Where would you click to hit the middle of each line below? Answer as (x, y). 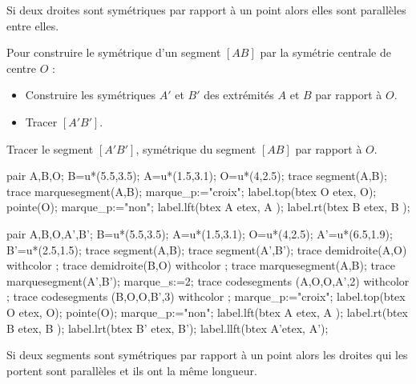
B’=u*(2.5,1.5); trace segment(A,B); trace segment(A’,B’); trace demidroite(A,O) (207, 249)
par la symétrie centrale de (325, 52)
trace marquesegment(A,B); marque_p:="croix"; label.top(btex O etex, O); (192, 191)
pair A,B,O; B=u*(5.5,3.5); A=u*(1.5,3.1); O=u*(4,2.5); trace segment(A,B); (197, 176)
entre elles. (33, 25)
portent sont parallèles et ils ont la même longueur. (132, 370)
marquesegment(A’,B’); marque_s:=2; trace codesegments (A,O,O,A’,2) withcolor (208, 280)
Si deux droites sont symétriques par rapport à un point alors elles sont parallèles (206, 10)
